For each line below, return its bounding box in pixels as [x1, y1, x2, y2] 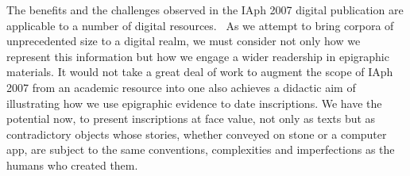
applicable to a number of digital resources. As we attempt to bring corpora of [6, 17, 394, 33]
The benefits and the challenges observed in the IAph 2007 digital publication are [6, 2, 404, 17]
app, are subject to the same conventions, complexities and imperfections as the [6, 141, 395, 158]
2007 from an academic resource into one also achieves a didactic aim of [6, 78, 356, 95]
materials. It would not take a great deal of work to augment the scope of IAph [6, 63, 393, 80]
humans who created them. [6, 156, 138, 173]
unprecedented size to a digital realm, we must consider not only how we [6, 33, 361, 49]
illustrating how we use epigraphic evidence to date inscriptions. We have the [6, 94, 382, 111]
